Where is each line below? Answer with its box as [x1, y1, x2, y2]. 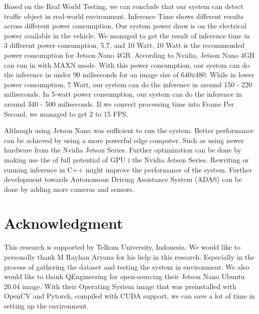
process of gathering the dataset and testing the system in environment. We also [4, 261, 250, 272]
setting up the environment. [4, 300, 89, 311]
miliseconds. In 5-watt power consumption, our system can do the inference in [4, 89, 242, 99]
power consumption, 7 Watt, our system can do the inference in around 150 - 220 [4, 79, 252, 89]
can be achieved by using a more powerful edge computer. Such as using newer [4, 135, 244, 145]
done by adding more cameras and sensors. [4, 183, 134, 194]
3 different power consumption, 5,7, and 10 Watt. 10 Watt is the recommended [4, 40, 245, 50]
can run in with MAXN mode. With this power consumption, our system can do [4, 59, 250, 70]
